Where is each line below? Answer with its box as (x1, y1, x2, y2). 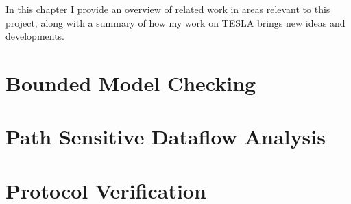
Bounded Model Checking (5, 68, 256, 97)
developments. (5, 29, 65, 43)
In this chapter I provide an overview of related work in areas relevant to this (5, 2, 330, 16)
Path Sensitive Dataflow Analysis (5, 123, 326, 151)
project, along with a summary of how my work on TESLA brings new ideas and (5, 15, 346, 29)
